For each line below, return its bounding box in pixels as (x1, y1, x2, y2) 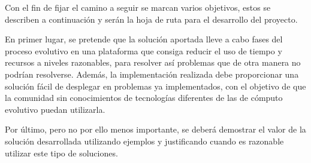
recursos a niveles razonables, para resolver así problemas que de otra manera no (5, 56, 301, 69)
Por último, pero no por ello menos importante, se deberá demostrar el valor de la (5, 123, 306, 136)
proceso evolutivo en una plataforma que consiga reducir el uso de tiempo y (5, 44, 282, 57)
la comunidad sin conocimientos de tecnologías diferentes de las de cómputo (5, 91, 283, 104)
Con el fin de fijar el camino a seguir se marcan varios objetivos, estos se (5, 1, 271, 13)
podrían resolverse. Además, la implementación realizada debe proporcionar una (5, 67, 299, 80)
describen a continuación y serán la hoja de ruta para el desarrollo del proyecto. (5, 13, 298, 25)
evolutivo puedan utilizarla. (5, 103, 105, 115)
